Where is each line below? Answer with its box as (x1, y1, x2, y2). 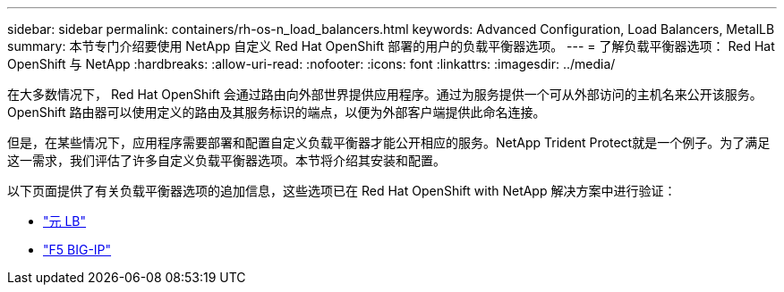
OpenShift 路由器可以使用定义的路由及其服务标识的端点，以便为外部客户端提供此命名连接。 (7, 104, 546, 120)
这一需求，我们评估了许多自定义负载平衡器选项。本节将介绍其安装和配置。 (7, 153, 446, 168)
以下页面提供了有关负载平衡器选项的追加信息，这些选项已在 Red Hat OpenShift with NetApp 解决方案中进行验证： (7, 183, 677, 198)
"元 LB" (43, 213, 87, 229)
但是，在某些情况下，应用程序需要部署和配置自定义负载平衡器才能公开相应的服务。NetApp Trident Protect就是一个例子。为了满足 (7, 135, 771, 150)
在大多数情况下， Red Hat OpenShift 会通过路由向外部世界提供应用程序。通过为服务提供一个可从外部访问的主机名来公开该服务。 (7, 87, 763, 102)
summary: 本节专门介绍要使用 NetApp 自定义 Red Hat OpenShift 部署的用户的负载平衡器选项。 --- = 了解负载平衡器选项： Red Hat (7, 38, 775, 54)
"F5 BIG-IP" (43, 242, 112, 257)
